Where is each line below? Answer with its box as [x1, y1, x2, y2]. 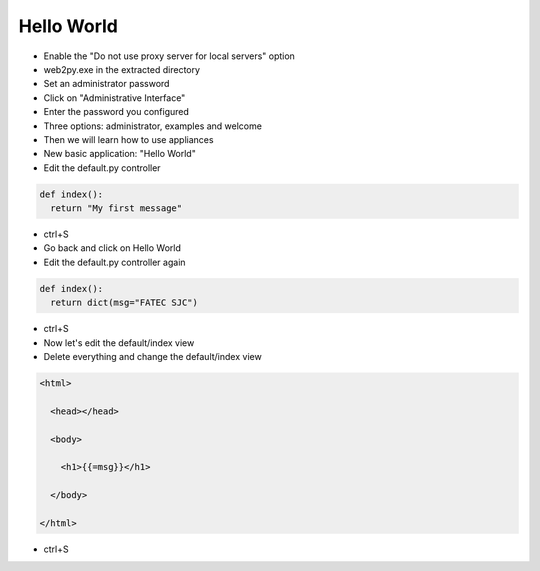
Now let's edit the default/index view [43, 336, 195, 349]
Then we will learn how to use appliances [43, 133, 214, 145]
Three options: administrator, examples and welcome [43, 120, 262, 132]
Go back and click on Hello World [43, 242, 182, 254]
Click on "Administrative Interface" [43, 91, 186, 104]
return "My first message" [50, 203, 183, 214]
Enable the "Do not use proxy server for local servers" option [43, 50, 295, 62]
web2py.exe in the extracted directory [43, 63, 200, 75]
